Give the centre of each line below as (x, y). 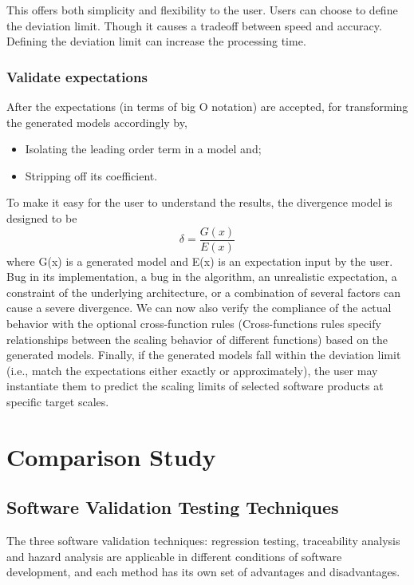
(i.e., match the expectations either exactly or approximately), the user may (192, 370)
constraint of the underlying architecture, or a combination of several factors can (204, 292)
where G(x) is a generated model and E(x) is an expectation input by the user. (200, 261)
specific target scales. (58, 401)
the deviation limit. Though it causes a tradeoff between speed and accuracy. (194, 25)
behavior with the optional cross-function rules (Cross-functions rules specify (194, 323)
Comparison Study (111, 456)
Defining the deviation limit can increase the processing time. (156, 41)
